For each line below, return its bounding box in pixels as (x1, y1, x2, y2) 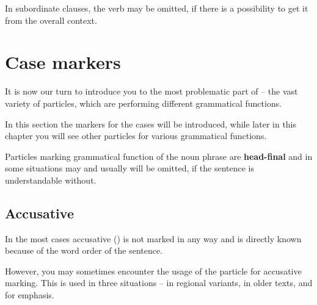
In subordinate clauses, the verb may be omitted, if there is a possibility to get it (5, 2, 308, 14)
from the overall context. (5, 13, 97, 26)
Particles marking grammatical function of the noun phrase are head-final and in (5, 149, 313, 162)
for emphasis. (5, 289, 54, 301)
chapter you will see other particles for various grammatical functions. (5, 129, 267, 142)
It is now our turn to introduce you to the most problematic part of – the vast (5, 85, 298, 98)
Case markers (5, 49, 121, 74)
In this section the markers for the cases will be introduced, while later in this (5, 117, 297, 130)
